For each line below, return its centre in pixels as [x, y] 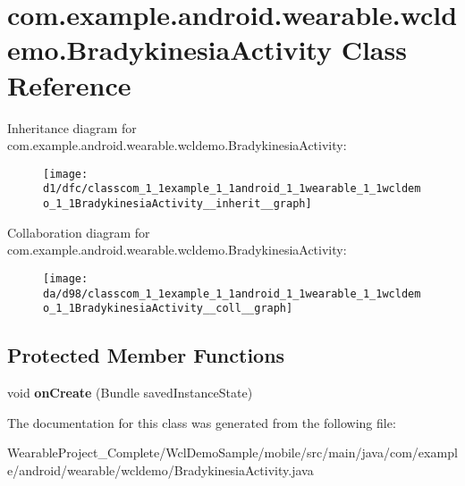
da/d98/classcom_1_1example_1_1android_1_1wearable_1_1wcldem [232, 293]
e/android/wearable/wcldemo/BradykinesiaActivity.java [161, 469]
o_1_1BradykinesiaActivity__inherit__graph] [178, 204]
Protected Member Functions [146, 355]
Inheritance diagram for [72, 127]
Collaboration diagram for [79, 232]
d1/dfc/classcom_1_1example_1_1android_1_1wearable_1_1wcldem [232, 189]
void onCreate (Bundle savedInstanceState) [130, 393]
